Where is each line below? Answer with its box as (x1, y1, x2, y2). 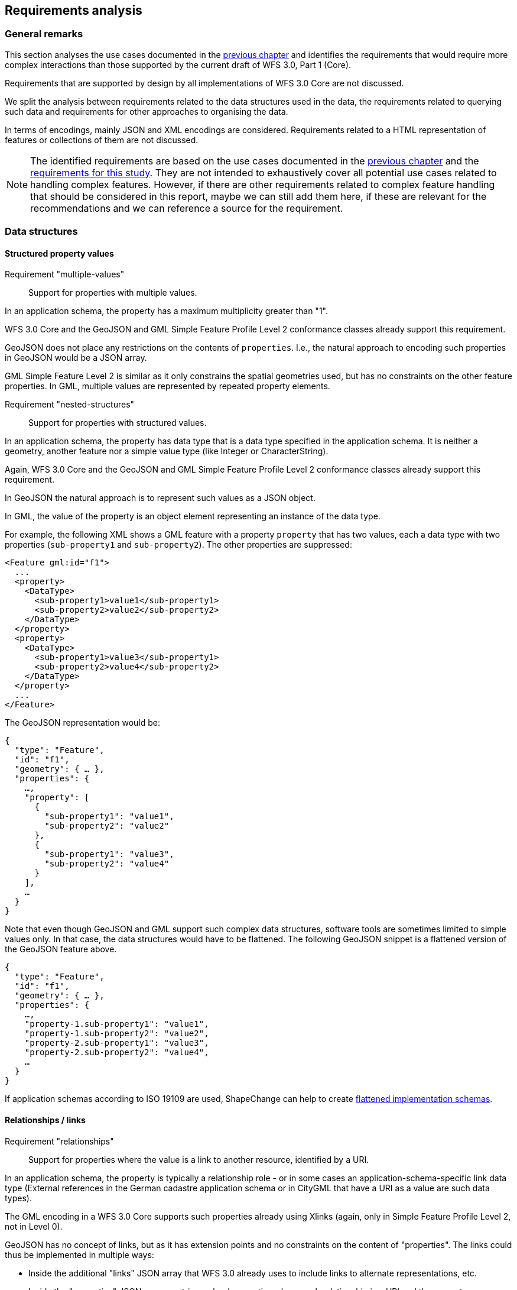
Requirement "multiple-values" (5, 269, 125, 280)
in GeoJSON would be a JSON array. (5, 353, 147, 363)
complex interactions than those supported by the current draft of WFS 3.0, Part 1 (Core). (5, 59, 352, 70)
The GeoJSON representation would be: (5, 717, 161, 728)
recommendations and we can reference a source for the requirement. (30, 202, 343, 214)
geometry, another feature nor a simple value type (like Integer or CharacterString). (5, 446, 329, 457)
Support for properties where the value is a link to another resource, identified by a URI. (28, 1154, 369, 1165)
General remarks (5, 28, 83, 40)
